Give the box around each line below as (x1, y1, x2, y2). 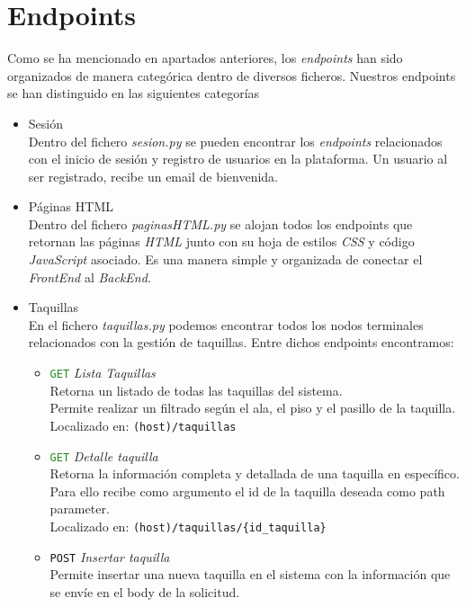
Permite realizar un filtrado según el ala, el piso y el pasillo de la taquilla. (49, 398, 456, 417)
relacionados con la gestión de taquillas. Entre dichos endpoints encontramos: (28, 333, 454, 352)
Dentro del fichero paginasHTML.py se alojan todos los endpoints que (28, 214, 413, 233)
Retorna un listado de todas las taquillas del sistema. (49, 380, 343, 399)
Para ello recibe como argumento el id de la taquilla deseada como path (49, 481, 445, 500)
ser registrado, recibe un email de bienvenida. (28, 166, 278, 185)
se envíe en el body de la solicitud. (49, 582, 240, 601)
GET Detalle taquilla (49, 446, 158, 465)
